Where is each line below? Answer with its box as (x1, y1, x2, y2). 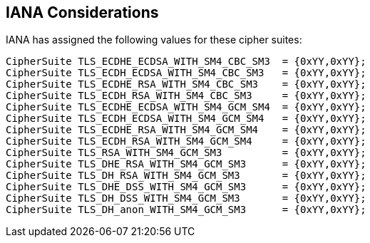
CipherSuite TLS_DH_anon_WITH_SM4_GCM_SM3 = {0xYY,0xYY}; (6, 204, 366, 216)
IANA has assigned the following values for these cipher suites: (6, 33, 302, 46)
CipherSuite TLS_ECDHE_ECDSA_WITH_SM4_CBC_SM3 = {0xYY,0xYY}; (6, 56, 366, 68)
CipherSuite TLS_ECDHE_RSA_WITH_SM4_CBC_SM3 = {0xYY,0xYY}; (6, 78, 366, 91)
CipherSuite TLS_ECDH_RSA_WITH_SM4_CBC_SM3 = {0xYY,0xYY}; (6, 90, 366, 102)
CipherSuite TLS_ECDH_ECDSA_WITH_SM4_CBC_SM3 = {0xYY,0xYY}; (6, 67, 366, 79)
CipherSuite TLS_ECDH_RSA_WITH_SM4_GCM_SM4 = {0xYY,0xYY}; (6, 135, 366, 148)
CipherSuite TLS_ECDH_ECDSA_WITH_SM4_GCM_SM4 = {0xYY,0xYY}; (6, 113, 366, 125)
